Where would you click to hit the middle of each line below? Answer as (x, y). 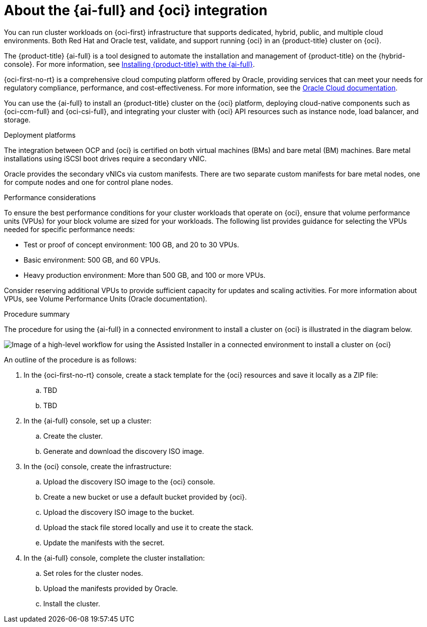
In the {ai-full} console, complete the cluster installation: (114, 558)
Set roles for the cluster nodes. (93, 573)
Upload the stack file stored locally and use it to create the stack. (148, 527)
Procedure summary (37, 314)
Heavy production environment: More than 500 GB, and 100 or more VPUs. (145, 275)
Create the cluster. (73, 436)
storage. (17, 119)
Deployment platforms (40, 135)
